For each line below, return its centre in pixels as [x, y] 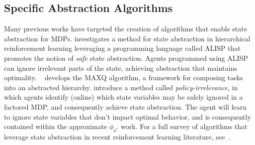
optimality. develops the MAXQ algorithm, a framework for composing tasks [124, 77]
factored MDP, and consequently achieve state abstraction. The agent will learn [126, 106]
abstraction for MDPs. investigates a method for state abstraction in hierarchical [127, 38]
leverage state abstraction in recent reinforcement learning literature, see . [117, 136]
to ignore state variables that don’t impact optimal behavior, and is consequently [128, 116]
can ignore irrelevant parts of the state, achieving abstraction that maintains [121, 68]
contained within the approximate [56, 126]
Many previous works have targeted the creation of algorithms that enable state [126, 29]
